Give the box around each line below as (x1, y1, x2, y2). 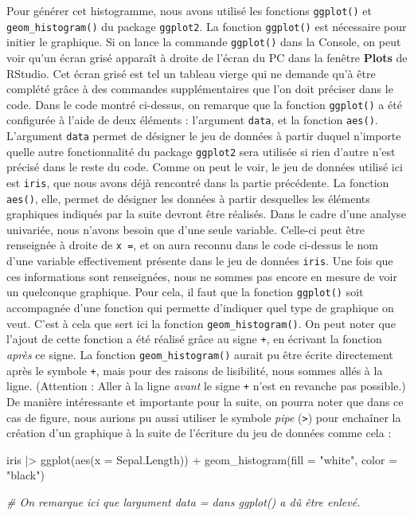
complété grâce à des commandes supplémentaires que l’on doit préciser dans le (6, 80, 393, 97)
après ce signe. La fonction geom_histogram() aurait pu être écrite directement (6, 346, 393, 362)
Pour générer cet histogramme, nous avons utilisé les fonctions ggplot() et (6, 2, 372, 18)
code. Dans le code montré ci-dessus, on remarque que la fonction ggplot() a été (6, 96, 402, 112)
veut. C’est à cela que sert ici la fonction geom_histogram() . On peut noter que (6, 315, 396, 331)
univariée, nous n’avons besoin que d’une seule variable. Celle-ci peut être (6, 221, 365, 237)
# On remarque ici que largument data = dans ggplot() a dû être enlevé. (6, 493, 361, 510)
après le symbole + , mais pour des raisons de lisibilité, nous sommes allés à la (6, 362, 383, 378)
